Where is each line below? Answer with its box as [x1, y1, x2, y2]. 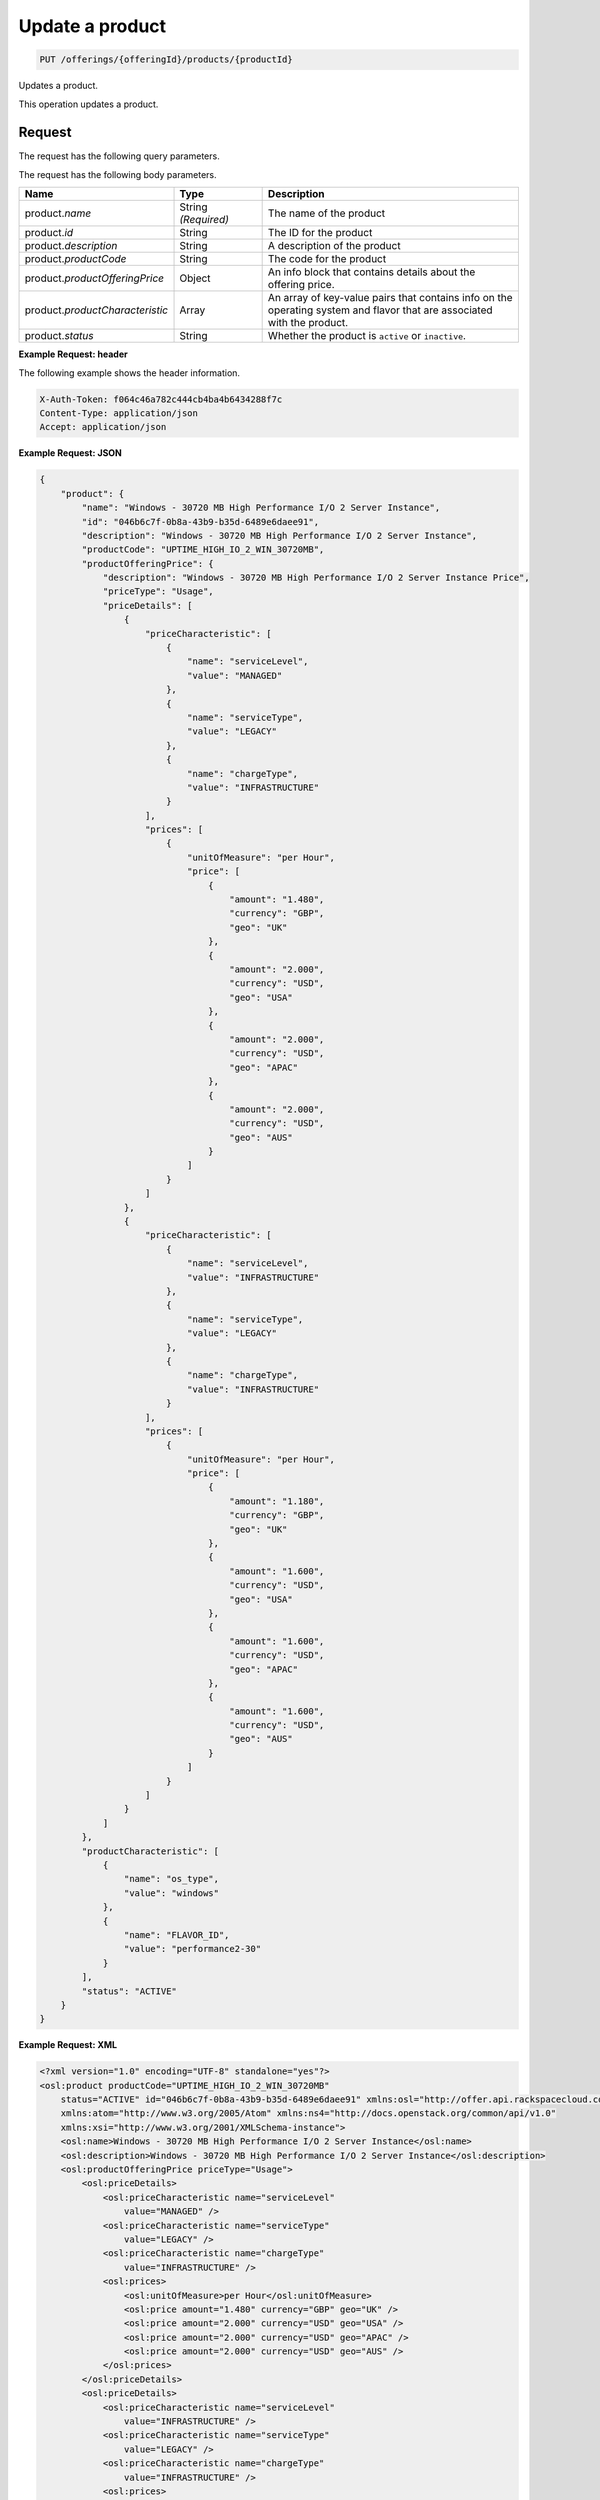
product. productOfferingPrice [24, 271, 165, 285]
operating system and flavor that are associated [267, 303, 493, 317]
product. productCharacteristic [24, 303, 169, 317]
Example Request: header [18, 348, 129, 360]
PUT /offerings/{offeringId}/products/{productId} [39, 54, 294, 65]
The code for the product [267, 252, 387, 266]
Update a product [18, 15, 167, 37]
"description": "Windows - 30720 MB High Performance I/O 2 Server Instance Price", [102, 572, 530, 584]
